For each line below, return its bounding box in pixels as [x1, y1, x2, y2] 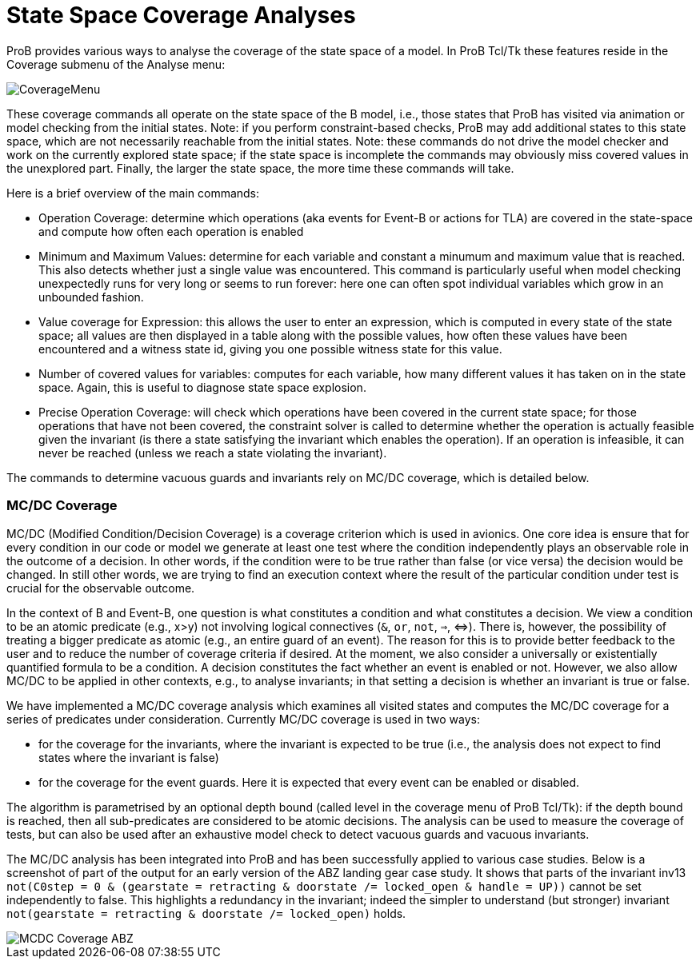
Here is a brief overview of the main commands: [6, 185, 260, 200]
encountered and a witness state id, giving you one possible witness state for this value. [38, 341, 502, 356]
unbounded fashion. [38, 289, 144, 304]
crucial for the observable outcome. [6, 580, 195, 595]
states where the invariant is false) [38, 750, 219, 764]
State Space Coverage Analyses [6, 2, 356, 29]
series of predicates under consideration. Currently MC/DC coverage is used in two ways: [6, 712, 480, 726]
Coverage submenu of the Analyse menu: [6, 57, 226, 71]
